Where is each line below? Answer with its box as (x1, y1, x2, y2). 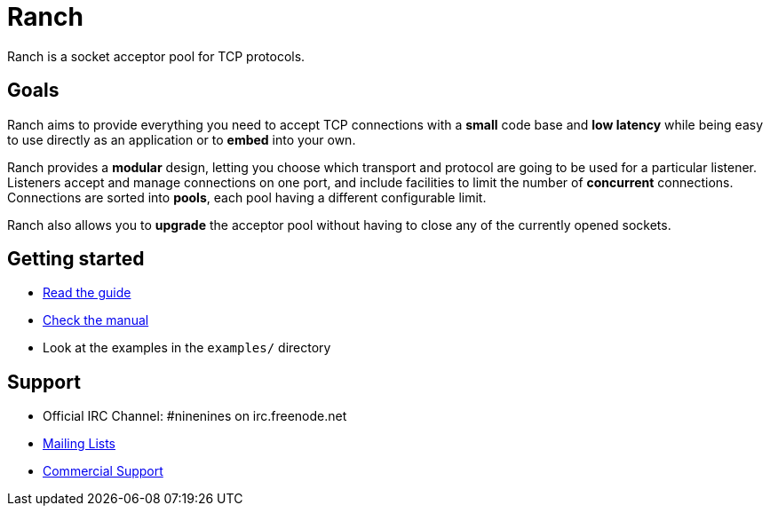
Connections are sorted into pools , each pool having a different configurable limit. (7, 189, 487, 205)
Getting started (7, 248, 145, 271)
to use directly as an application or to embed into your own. (7, 131, 356, 147)
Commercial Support (43, 463, 163, 479)
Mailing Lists (43, 436, 116, 452)
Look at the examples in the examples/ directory (43, 340, 331, 356)
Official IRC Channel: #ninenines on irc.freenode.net (43, 408, 347, 424)
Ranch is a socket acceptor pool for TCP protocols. (7, 48, 306, 64)
